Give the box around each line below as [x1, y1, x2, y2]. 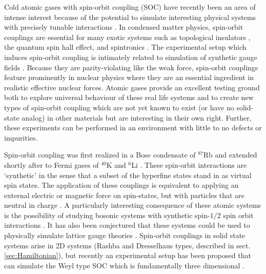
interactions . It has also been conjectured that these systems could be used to [4, 220, 250, 230]
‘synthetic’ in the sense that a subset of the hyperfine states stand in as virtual [4, 169, 252, 180]
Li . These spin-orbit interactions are [131, 159, 247, 170]
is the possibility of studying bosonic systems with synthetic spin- [4, 209, 210, 220]
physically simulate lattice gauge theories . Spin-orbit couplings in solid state [4, 230, 245, 241]
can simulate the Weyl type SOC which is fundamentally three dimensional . [4, 260, 244, 270]
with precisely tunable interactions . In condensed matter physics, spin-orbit [4, 22, 243, 32]
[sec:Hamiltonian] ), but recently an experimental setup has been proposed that [4, 250, 251, 261]
